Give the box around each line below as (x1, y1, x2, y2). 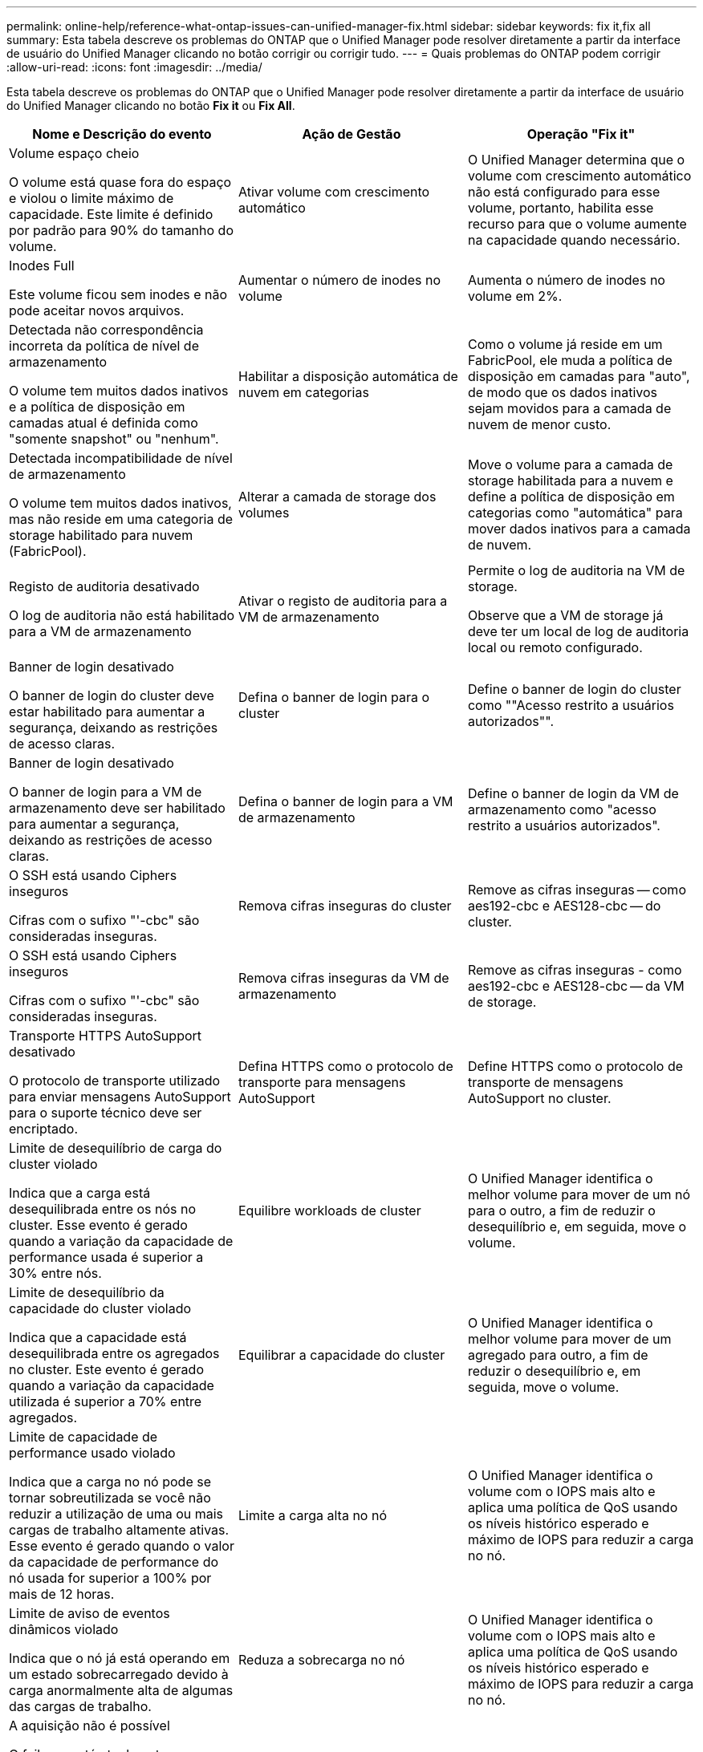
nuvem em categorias (238, 384, 369, 400)
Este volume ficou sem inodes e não (9, 286, 228, 302)
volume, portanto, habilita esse (467, 200, 654, 216)
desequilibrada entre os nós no (9, 1201, 197, 1217)
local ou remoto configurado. (467, 639, 643, 655)
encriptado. (9, 1121, 79, 1137)
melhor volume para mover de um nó (467, 1186, 691, 1202)
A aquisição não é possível (9, 1718, 170, 1734)
